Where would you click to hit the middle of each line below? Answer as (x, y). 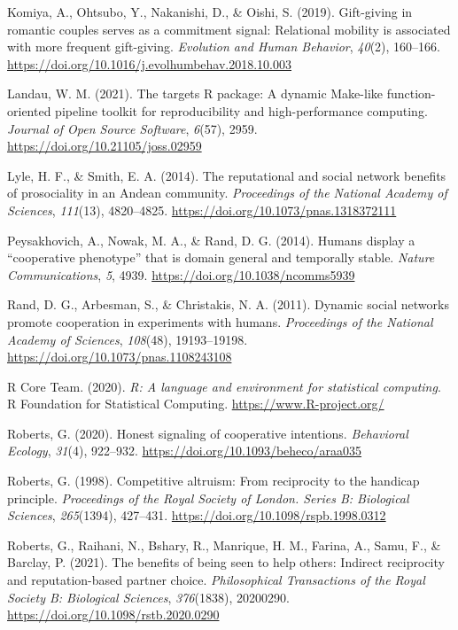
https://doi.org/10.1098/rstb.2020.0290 (113, 614)
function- (411, 93)
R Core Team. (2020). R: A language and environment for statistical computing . (224, 386)
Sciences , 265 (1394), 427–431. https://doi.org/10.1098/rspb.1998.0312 (197, 515)
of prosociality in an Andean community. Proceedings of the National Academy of (227, 193)
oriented (29, 110)
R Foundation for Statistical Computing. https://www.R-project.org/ (196, 404)
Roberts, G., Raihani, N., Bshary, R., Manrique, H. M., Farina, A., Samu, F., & (224, 544)
